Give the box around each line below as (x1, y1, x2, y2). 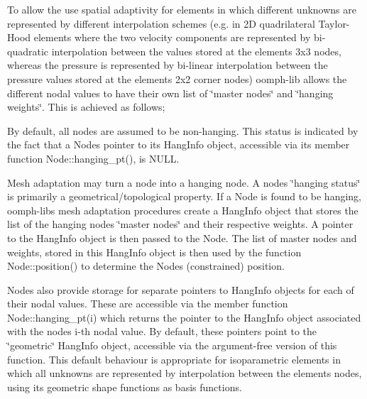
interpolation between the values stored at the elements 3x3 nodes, (51, 43, 341, 58)
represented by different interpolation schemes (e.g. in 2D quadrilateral (7, 16, 315, 31)
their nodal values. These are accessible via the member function (7, 296, 288, 311)
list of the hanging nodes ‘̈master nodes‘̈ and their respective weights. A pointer (7, 217, 354, 231)
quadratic (7, 43, 49, 58)
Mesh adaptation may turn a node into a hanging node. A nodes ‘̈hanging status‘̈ (7, 175, 361, 190)
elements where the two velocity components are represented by (33, 30, 311, 45)
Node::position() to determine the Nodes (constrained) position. (7, 258, 285, 273)
